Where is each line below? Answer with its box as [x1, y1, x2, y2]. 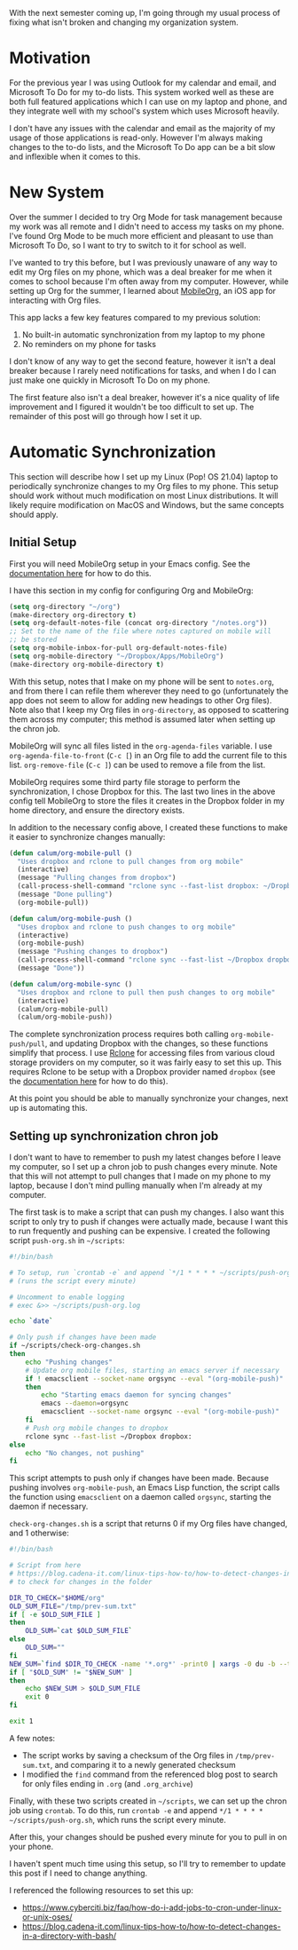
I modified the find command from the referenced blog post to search [21, 1769, 278, 1780]
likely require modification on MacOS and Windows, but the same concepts [9, 499, 285, 510]
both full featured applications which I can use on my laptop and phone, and [9, 96, 287, 107]
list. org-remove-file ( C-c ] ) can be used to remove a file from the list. [9, 759, 266, 770]
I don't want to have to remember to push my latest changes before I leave [9, 1152, 281, 1162]
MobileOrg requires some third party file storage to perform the [9, 776, 241, 787]
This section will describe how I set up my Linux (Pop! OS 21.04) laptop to [9, 471, 278, 482]
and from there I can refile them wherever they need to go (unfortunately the [9, 686, 289, 696]
